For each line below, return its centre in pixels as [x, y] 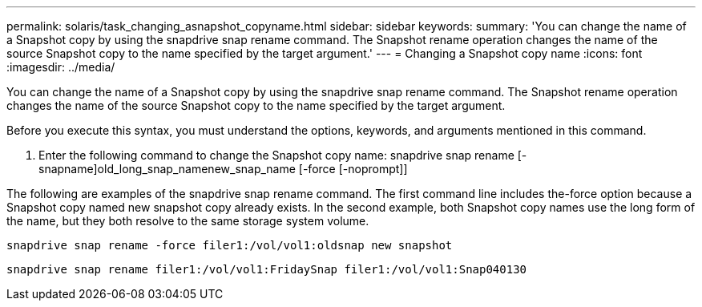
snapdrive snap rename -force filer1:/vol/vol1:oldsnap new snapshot [230, 245]
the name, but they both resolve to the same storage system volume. [188, 221]
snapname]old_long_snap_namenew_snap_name [167, 169]
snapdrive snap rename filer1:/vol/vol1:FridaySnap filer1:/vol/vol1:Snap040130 [267, 269]
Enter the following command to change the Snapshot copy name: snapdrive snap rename [276, 155]
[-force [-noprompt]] [353, 169]
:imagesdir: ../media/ [61, 67]
